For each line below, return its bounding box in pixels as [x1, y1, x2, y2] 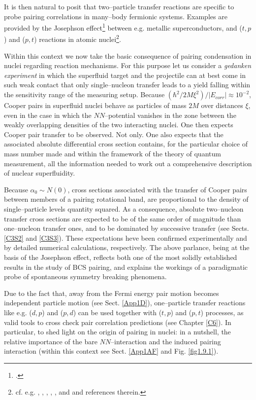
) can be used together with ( [73, 307, 162, 317]
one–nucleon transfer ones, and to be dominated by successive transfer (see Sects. [4, 223, 249, 233]
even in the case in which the [4, 109, 92, 120]
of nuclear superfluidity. [4, 168, 75, 178]
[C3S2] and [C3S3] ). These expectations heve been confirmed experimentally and [4, 232, 247, 243]
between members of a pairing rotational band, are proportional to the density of [4, 194, 249, 204]
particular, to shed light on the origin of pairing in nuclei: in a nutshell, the [4, 327, 231, 337]
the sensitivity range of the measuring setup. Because [4, 89, 165, 100]
